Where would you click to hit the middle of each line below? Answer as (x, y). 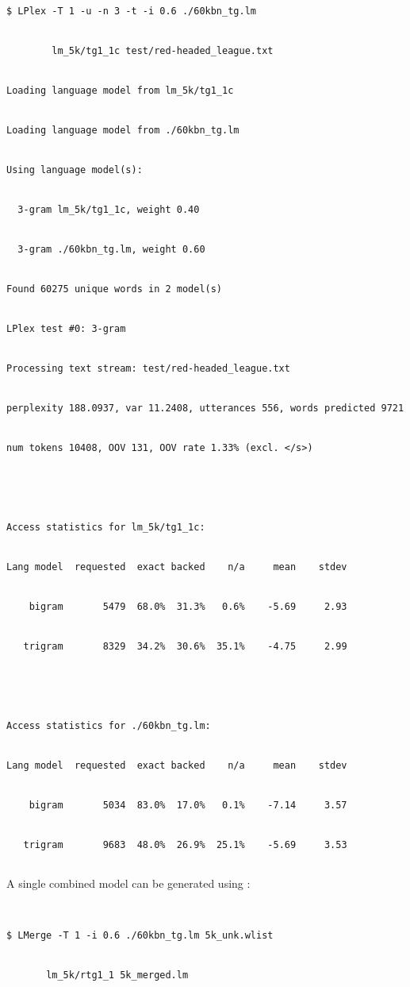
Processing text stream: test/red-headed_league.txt (148, 369)
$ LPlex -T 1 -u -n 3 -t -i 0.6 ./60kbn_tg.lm (131, 12)
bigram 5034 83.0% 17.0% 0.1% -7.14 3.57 (188, 805)
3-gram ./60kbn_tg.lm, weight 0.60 (111, 250)
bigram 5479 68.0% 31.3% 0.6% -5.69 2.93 (188, 606)
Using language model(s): (75, 170)
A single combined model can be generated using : (128, 883)
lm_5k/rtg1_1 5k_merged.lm (117, 975)
